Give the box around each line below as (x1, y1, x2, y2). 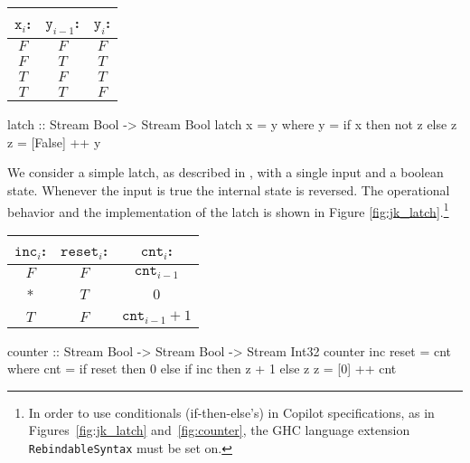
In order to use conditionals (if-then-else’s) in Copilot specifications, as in (28, 402, 435, 421)
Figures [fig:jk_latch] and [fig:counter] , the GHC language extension (28, 420, 410, 439)
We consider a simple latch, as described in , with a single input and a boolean (7, 163, 444, 182)
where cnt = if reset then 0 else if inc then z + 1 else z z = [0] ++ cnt (7, 359, 397, 378)
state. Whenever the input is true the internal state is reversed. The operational (7, 180, 450, 199)
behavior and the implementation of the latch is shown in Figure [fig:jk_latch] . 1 (7, 199, 449, 221)
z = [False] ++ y (7, 132, 101, 151)
